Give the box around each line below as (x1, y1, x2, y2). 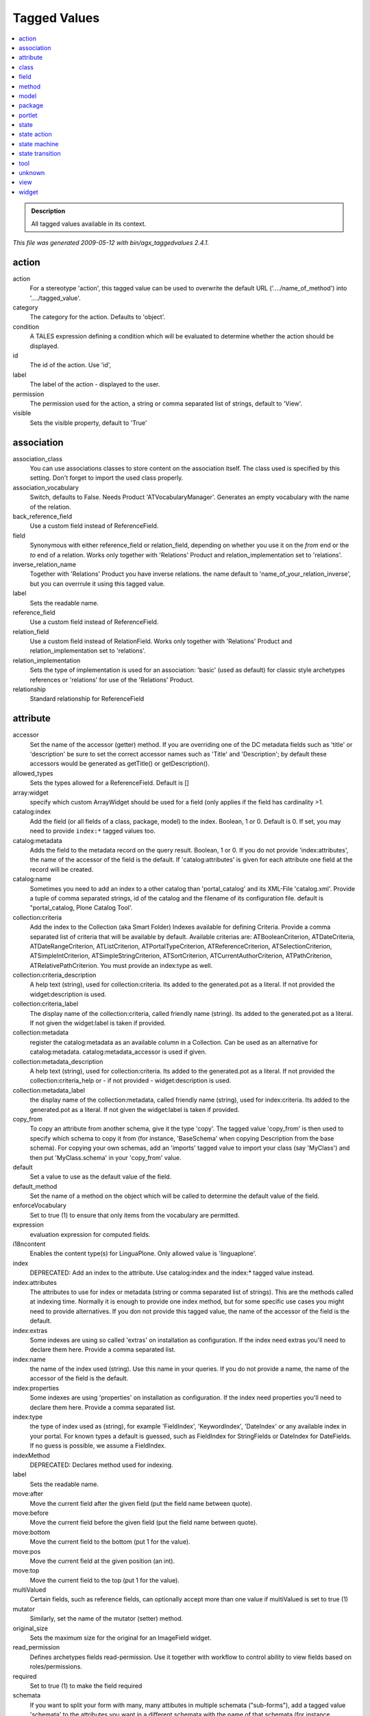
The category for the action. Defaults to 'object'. (29, 313, 166, 321)
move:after (12, 1489, 44, 1498)
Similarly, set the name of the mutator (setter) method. (29, 1614, 183, 1623)
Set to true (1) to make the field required (29, 1682, 143, 1690)
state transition (18, 150, 61, 158)
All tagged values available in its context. (31, 220, 147, 228)
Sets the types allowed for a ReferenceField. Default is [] (29, 779, 190, 787)
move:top (12, 1566, 40, 1575)
